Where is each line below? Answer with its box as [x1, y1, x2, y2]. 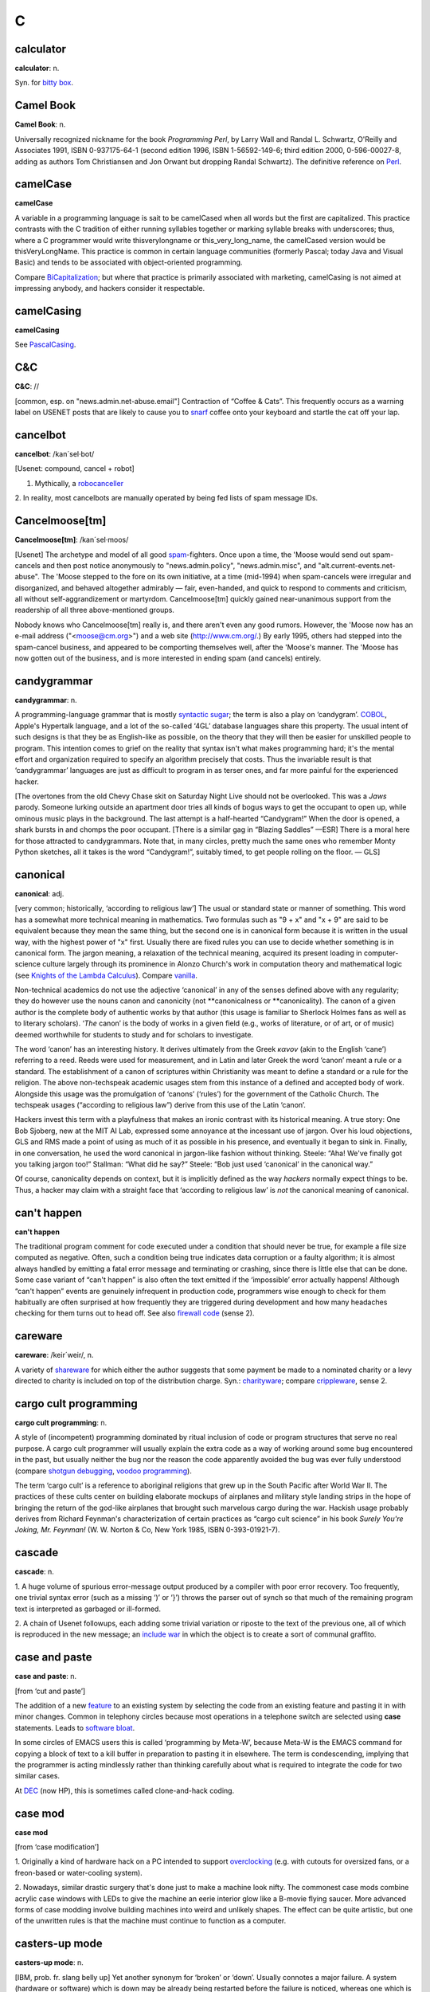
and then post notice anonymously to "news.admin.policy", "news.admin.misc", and [42, 560, 316, 570]
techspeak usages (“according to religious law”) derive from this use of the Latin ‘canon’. [14, 1100, 307, 1109]
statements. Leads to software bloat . [14, 1723, 135, 1732]
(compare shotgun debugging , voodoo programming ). [14, 1466, 193, 1476]
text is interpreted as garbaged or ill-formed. [14, 1604, 161, 1614]
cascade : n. [14, 1567, 55, 1577]
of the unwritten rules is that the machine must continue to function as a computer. [14, 1916, 287, 1926]
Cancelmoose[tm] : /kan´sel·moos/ [14, 535, 129, 545]
